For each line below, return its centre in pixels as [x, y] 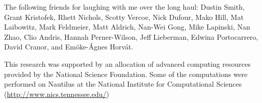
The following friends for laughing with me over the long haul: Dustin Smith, [124, 7]
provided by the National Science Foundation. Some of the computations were [126, 74]
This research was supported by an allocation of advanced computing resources [127, 63]
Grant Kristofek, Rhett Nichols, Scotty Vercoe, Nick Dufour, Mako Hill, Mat [124, 17]
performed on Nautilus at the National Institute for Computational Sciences [123, 84]
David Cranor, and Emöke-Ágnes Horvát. [69, 47]
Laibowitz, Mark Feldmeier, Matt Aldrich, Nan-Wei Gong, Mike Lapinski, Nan [127, 27]
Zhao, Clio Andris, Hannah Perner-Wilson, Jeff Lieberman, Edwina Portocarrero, [131, 36]
